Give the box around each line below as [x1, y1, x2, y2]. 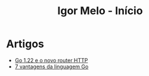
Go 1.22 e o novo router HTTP [14, 57, 88, 64]
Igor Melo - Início [57, 4, 143, 18]
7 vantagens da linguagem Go [14, 63, 89, 70]
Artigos [6, 37, 45, 51]
